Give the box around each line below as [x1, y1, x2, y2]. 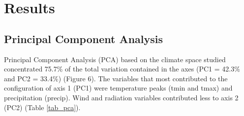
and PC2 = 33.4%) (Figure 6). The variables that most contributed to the [4, 73, 228, 83]
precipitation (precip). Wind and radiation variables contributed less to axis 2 [4, 92, 239, 102]
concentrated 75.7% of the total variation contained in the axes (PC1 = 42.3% [4, 64, 240, 74]
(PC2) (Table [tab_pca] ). [4, 102, 81, 112]
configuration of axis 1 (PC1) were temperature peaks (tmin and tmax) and [4, 83, 233, 93]
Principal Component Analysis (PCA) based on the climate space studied [4, 54, 226, 64]
